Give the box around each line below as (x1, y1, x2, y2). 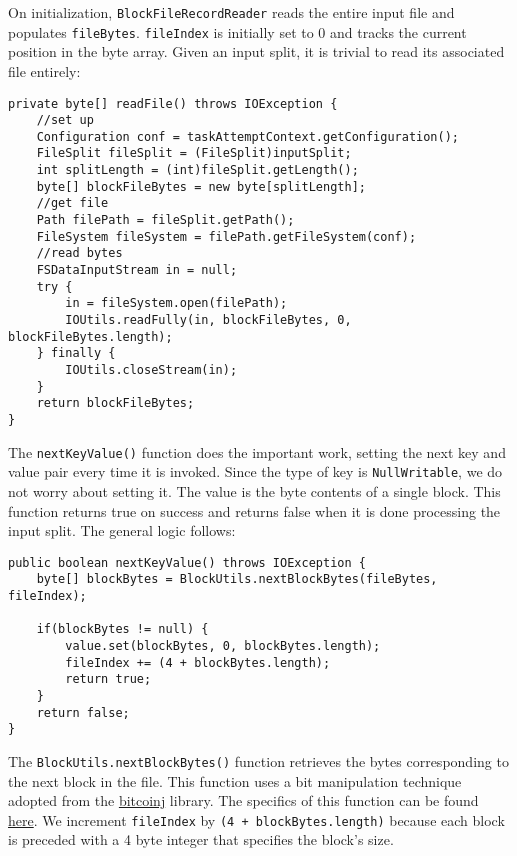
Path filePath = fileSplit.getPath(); (36, 213, 295, 228)
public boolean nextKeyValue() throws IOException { (8, 555, 366, 570)
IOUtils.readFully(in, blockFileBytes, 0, (65, 313, 352, 328)
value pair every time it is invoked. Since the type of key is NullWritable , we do (8, 461, 503, 482)
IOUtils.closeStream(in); (65, 363, 238, 377)
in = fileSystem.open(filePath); (65, 296, 288, 311)
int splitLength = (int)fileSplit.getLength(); (36, 163, 359, 178)
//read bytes (36, 246, 123, 261)
